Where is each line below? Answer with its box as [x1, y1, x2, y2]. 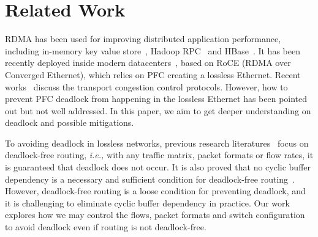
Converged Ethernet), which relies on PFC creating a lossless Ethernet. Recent [5, 68, 301, 81]
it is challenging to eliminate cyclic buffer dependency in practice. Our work [5, 196, 290, 209]
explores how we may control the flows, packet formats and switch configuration [5, 208, 305, 221]
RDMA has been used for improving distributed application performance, [5, 32, 281, 45]
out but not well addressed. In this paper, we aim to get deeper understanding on [5, 104, 311, 117]
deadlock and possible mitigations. [5, 116, 134, 129]
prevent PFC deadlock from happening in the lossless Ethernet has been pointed [5, 92, 308, 105]
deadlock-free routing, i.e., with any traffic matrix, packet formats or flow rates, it [5, 148, 314, 161]
